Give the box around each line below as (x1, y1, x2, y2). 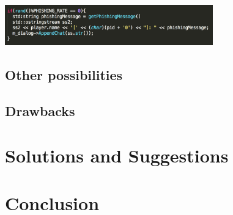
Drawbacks (5, 101, 75, 120)
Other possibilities (5, 65, 123, 84)
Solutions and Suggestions (5, 143, 229, 168)
